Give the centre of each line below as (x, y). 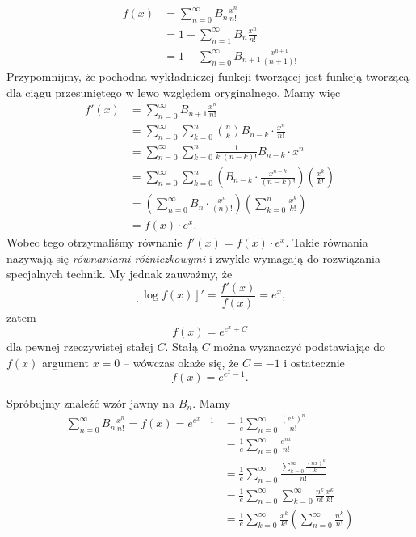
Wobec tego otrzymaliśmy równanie (95, 242)
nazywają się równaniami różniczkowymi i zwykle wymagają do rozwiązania (193, 258)
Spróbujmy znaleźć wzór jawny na (91, 402)
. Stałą (181, 347)
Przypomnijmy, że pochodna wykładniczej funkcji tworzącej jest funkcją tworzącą (208, 76)
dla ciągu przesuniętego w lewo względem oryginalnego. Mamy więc (174, 92)
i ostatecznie (314, 362)
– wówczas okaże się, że (181, 362)
